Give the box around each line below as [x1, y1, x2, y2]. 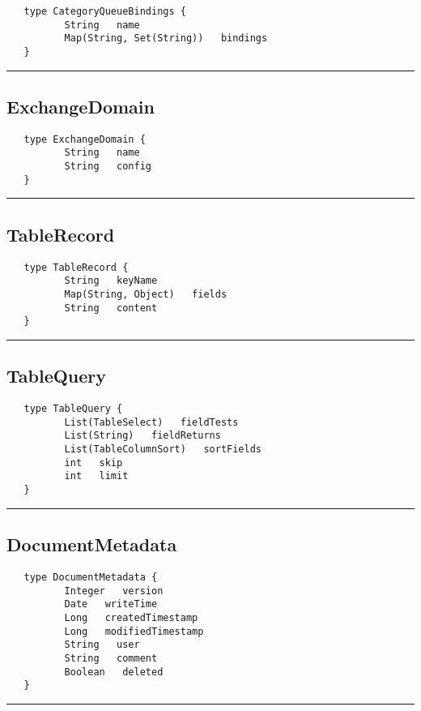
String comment [64, 652, 158, 664]
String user [64, 639, 140, 651]
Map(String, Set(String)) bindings [64, 32, 268, 45]
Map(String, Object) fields [64, 288, 228, 300]
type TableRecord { [23, 261, 129, 273]
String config [64, 161, 151, 173]
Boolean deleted [64, 666, 164, 678]
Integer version [64, 585, 164, 597]
